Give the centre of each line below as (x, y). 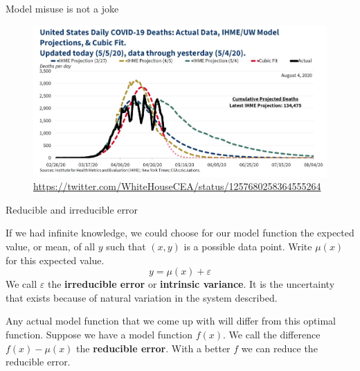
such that (126, 246)
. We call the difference (272, 334)
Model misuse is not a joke (62, 8)
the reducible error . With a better (153, 348)
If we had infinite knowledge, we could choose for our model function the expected (180, 233)
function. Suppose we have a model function (99, 334)
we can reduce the (279, 348)
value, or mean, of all (51, 246)
